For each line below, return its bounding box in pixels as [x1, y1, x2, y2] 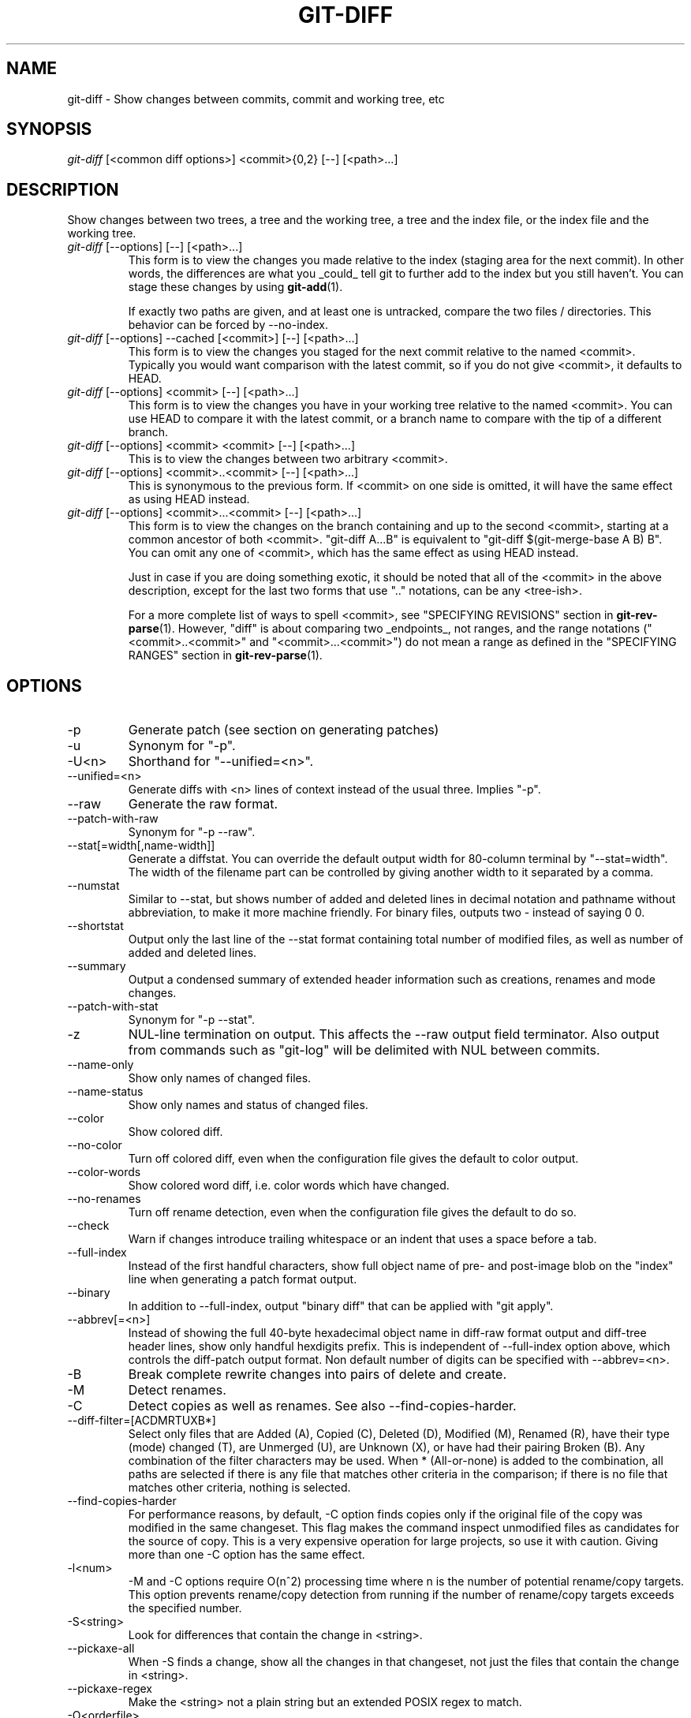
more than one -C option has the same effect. [128, 1548, 365, 1562]
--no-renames [67, 1192, 141, 1206]
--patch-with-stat [67, 999, 159, 1014]
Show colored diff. [128, 1125, 223, 1139]
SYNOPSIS [6, 119, 92, 140]
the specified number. [128, 1601, 242, 1615]
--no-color [67, 1138, 122, 1152]
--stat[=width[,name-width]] [67, 838, 215, 853]
